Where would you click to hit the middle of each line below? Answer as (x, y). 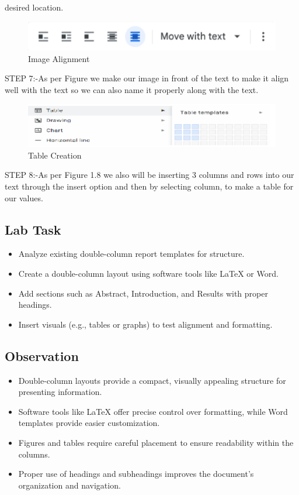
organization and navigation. (69, 485)
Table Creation (55, 155)
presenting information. (60, 392)
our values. (24, 197)
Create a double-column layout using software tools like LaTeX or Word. (148, 273)
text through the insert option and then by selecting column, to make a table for (149, 186)
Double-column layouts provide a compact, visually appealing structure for (152, 380)
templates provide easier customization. (89, 423)
